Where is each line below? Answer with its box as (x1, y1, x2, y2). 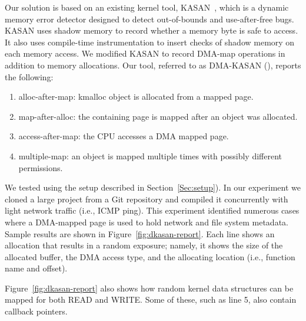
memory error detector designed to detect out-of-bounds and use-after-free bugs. (5, 12, 294, 25)
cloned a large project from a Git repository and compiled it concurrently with (5, 192, 288, 205)
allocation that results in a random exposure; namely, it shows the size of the (5, 239, 283, 251)
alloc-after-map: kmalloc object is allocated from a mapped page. (18, 90, 254, 103)
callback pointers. (5, 305, 68, 317)
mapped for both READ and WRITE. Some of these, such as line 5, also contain (5, 293, 297, 306)
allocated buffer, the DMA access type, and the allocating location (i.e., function (5, 250, 295, 263)
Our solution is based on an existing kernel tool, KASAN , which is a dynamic (5, 1, 289, 13)
